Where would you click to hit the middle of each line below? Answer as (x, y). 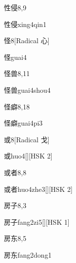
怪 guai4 (15, 57)
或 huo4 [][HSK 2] (28, 156)
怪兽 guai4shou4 (27, 90)
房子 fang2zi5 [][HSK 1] (37, 222)
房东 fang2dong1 (28, 254)
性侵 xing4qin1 (25, 24)
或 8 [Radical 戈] (27, 139)
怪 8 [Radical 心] (27, 40)
